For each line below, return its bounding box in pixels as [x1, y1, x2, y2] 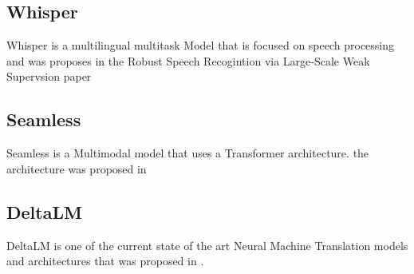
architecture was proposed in [6, 160, 147, 177]
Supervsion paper [6, 68, 92, 85]
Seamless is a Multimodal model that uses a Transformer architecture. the [6, 145, 369, 161]
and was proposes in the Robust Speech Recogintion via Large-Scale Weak [6, 52, 370, 69]
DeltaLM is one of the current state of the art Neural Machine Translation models [6, 236, 408, 253]
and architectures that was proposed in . [6, 252, 204, 269]
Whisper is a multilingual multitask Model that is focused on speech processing [6, 37, 395, 54]
